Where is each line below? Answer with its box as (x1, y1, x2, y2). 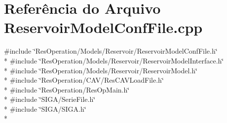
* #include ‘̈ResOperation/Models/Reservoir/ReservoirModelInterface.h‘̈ (4, 55, 224, 65)
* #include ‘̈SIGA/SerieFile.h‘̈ (4, 94, 96, 104)
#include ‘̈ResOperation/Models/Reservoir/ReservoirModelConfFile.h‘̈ (4, 46, 218, 56)
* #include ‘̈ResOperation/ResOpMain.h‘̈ (4, 84, 130, 94)
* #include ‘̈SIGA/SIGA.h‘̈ (4, 103, 86, 114)
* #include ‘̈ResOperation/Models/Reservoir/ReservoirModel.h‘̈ (4, 65, 197, 75)
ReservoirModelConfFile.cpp (4, 17, 203, 37)
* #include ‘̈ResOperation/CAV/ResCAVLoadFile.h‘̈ (4, 75, 164, 85)
